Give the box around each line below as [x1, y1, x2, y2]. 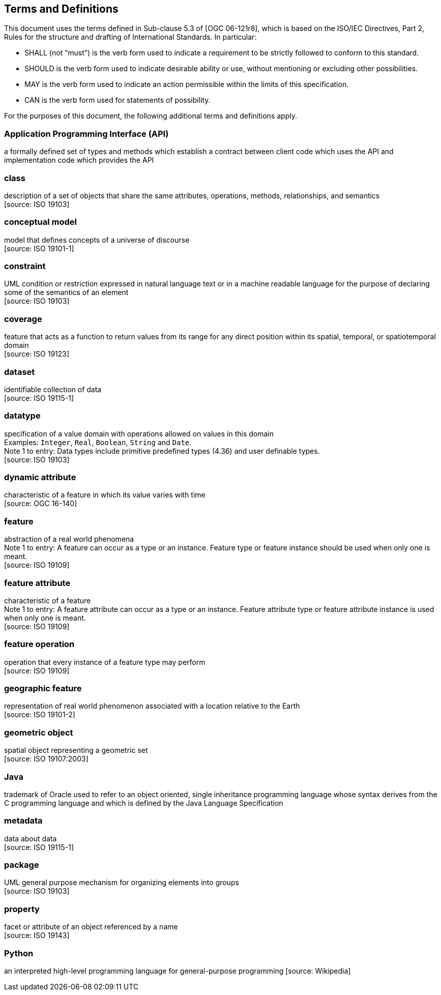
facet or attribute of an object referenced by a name [4, 922, 178, 931]
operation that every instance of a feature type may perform [4, 657, 205, 666]
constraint [4, 261, 46, 272]
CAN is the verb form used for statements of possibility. [24, 96, 211, 105]
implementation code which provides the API [4, 156, 154, 165]
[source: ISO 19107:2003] [4, 754, 89, 764]
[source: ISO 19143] [4, 931, 70, 940]
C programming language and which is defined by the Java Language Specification [4, 798, 283, 807]
